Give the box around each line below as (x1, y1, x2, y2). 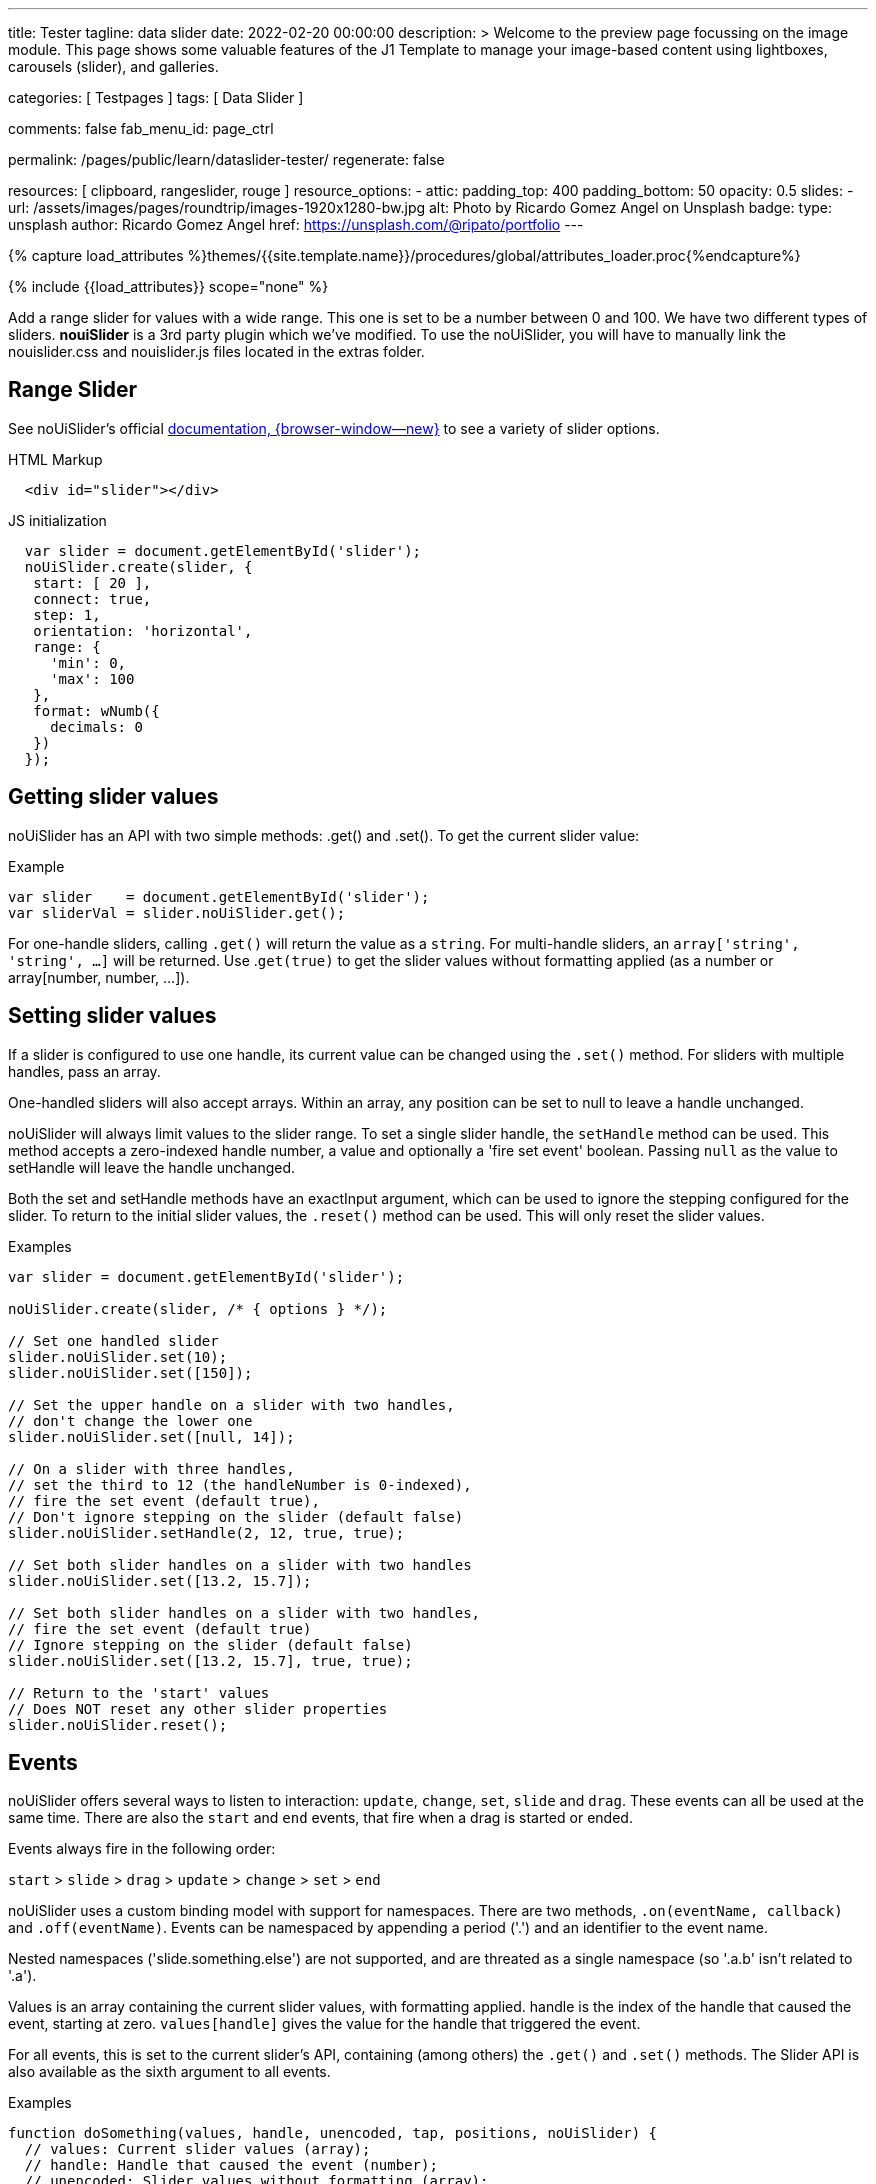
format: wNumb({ (33, 702, 160, 719)
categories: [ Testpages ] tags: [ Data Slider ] (8, 89, 304, 106)
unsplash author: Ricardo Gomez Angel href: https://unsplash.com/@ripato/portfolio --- (8, 216, 584, 233)
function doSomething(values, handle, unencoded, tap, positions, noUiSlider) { (8, 2125, 658, 2142)
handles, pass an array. (8, 1062, 161, 1080)
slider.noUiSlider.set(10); (8, 1348, 228, 1365)
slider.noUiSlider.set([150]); (8, 1364, 253, 1381)
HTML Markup (8, 450, 103, 468)
